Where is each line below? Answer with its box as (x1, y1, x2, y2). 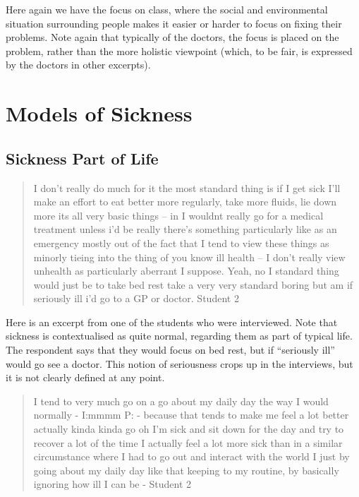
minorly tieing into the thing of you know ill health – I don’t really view (33, 249, 346, 264)
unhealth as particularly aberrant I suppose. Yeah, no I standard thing (33, 263, 339, 278)
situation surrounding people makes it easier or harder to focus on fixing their (6, 16, 342, 30)
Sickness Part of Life (6, 147, 159, 169)
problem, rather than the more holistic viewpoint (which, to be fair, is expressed (6, 43, 353, 58)
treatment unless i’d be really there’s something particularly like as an (33, 222, 337, 236)
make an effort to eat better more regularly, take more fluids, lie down (33, 194, 337, 209)
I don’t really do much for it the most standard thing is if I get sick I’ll (33, 180, 341, 195)
